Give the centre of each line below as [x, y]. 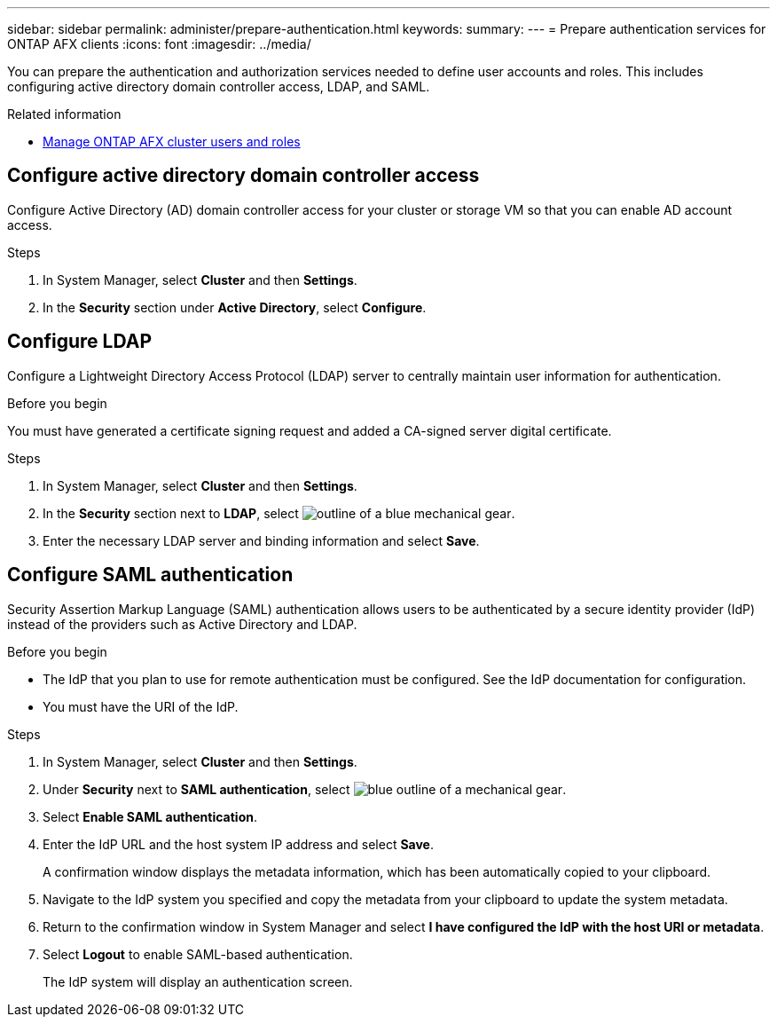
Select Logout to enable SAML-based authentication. [198, 954]
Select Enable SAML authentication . [150, 816]
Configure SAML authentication [150, 575]
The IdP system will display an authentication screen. [198, 981]
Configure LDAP [80, 342]
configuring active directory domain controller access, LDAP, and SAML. [219, 87]
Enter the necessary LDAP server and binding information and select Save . [261, 540]
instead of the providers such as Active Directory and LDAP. [182, 624]
